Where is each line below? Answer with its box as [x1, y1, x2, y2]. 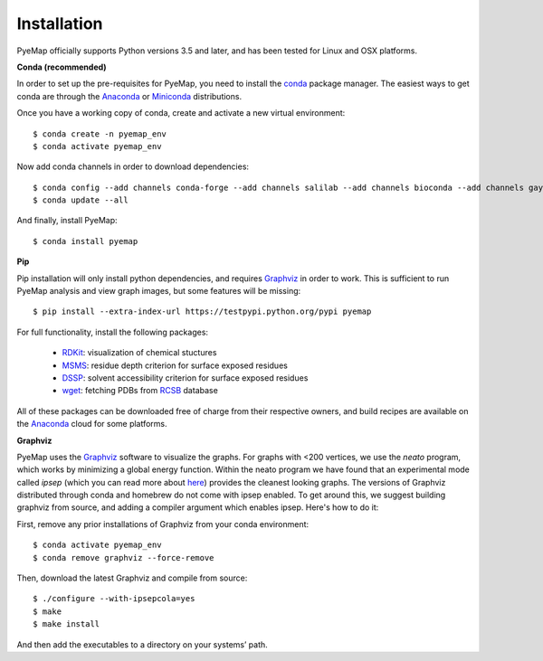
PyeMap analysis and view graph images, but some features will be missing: [16, 286, 301, 297]
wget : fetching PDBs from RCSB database [62, 385, 219, 396]
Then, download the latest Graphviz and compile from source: [16, 572, 248, 583]
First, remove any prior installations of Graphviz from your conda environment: [16, 518, 310, 529]
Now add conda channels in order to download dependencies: [16, 161, 249, 172]
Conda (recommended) [16, 61, 108, 72]
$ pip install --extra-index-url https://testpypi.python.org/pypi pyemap [33, 307, 372, 316]
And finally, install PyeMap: [16, 215, 118, 226]
